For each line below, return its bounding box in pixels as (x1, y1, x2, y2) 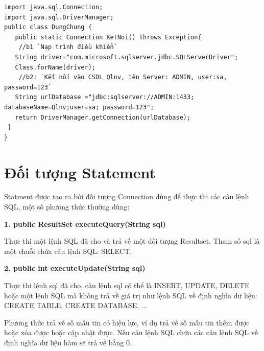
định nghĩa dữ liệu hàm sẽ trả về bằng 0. (4, 337, 132, 347)
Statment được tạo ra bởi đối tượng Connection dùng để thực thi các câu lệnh (4, 191, 249, 202)
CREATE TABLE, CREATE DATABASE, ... (4, 300, 148, 311)
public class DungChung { (4, 24, 92, 31)
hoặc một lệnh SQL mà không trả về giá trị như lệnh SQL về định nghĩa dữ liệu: (4, 290, 257, 300)
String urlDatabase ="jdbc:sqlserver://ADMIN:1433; (15, 93, 195, 101)
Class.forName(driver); (15, 63, 95, 71)
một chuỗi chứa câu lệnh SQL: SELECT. (4, 245, 132, 256)
